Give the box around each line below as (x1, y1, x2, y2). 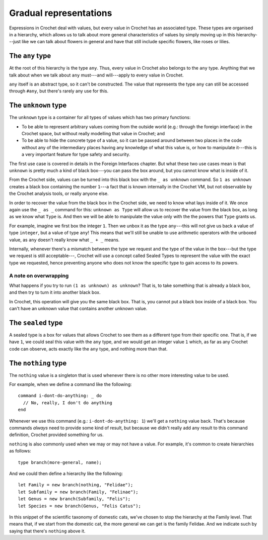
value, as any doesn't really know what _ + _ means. (9, 237, 120, 243)
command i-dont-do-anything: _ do (18, 393, 102, 399)
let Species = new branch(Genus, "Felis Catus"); (18, 503, 141, 509)
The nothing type (9, 359, 67, 367)
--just (9, 39, 21, 45)
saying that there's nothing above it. (9, 528, 86, 534)
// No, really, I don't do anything (23, 400, 113, 405)
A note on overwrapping (9, 272, 69, 279)
